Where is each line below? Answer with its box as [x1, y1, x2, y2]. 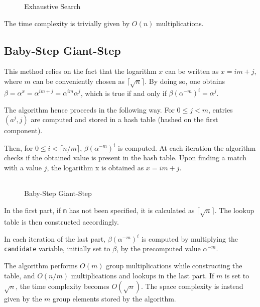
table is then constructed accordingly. [4, 216, 119, 227]
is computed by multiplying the [141, 233, 238, 244]
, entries [208, 104, 233, 115]
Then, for [4, 142, 33, 153]
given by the [4, 293, 42, 304]
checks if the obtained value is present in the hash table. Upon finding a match [4, 152, 246, 163]
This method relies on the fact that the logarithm [4, 66, 157, 76]
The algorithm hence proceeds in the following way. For [4, 104, 175, 115]
